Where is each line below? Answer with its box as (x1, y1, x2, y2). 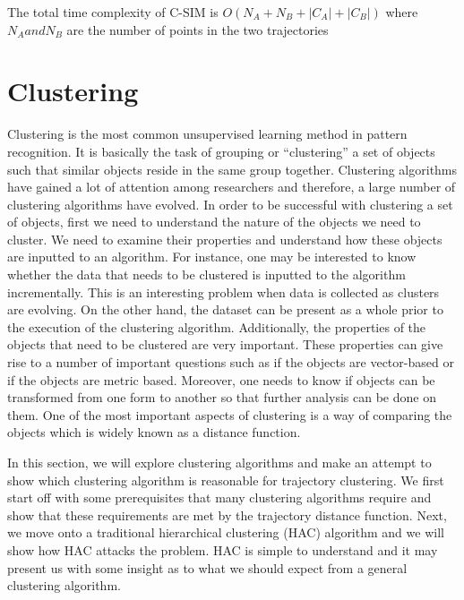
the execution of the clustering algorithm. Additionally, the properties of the (7, 317, 426, 336)
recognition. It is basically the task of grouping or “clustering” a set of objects (7, 141, 435, 160)
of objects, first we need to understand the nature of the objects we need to (7, 212, 421, 231)
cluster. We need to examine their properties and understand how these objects (7, 229, 443, 248)
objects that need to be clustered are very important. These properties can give (7, 335, 443, 354)
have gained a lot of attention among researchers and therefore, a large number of (7, 177, 456, 196)
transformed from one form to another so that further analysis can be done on (7, 388, 436, 407)
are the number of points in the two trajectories (66, 20, 329, 39)
